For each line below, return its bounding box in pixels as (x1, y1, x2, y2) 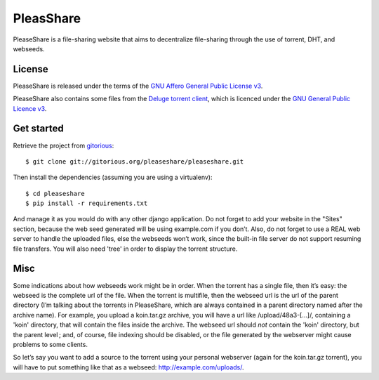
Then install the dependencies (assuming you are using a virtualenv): (13, 173, 213, 182)
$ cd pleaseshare (25, 190, 85, 197)
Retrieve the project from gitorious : (13, 141, 114, 150)
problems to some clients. (13, 340, 88, 348)
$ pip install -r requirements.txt (25, 199, 148, 207)
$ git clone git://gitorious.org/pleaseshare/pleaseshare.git (25, 157, 244, 165)
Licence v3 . (13, 104, 47, 112)
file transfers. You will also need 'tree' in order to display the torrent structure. (13, 244, 238, 253)
